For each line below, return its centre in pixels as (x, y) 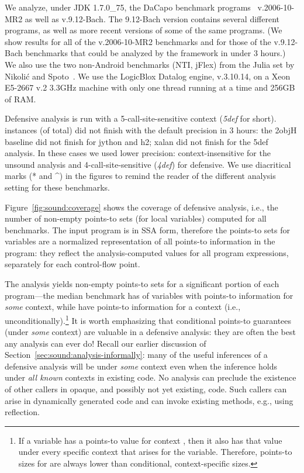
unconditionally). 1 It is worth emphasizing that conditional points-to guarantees (148, 319)
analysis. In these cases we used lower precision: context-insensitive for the (138, 153)
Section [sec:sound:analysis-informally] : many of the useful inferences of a (136, 355)
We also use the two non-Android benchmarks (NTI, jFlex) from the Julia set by (150, 64)
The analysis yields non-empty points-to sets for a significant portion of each (142, 284)
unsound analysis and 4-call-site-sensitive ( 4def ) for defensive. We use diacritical (148, 164)
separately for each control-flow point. (72, 264)
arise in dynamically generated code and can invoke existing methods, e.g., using (149, 400)
